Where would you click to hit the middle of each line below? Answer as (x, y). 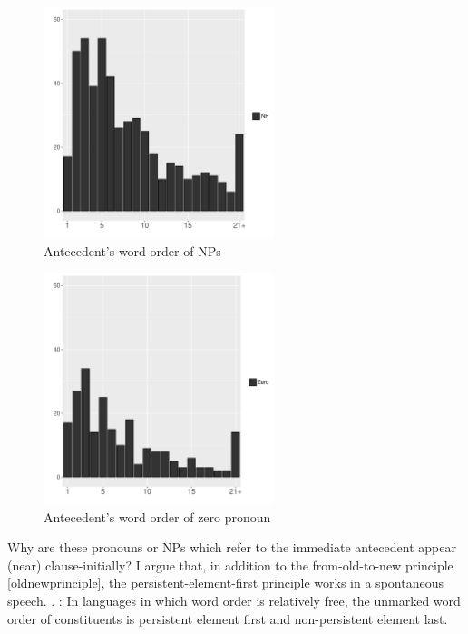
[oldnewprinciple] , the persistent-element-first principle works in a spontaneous (225, 583)
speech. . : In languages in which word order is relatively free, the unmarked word (234, 600)
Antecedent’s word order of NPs (132, 250)
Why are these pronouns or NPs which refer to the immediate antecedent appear (232, 547)
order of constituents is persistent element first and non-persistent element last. (228, 618)
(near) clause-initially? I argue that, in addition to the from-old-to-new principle (230, 565)
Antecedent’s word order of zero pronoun (157, 516)
